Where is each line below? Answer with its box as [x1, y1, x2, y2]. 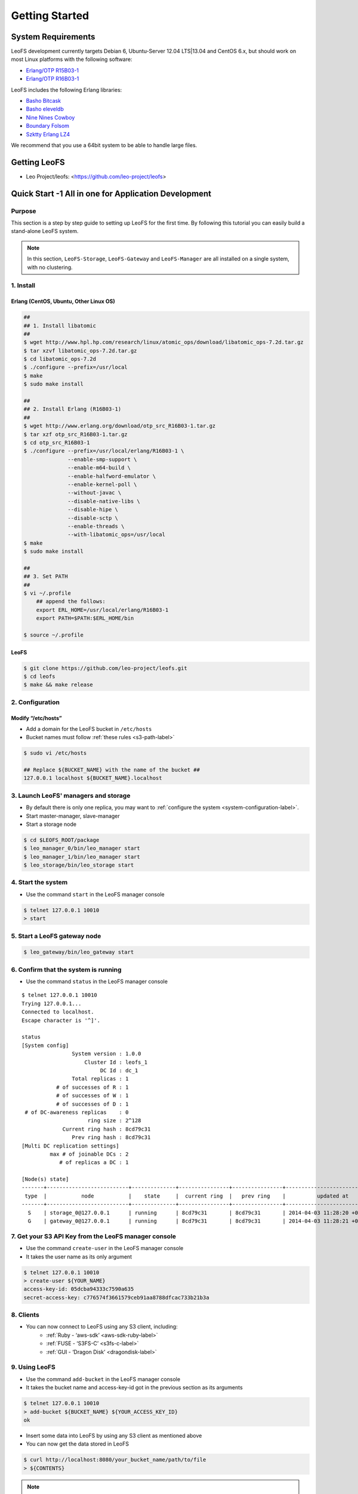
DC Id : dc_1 [100, 1067, 138, 1074]
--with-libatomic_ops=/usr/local [67, 531, 165, 538]
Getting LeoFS [11, 157, 65, 167]
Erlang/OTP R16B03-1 [26, 75, 79, 82]
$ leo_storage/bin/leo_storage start [23, 862, 134, 869]
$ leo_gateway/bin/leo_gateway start [23, 949, 134, 956]
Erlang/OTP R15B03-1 [26, 66, 79, 74]
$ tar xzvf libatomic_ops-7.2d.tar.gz [23, 347, 137, 354]
